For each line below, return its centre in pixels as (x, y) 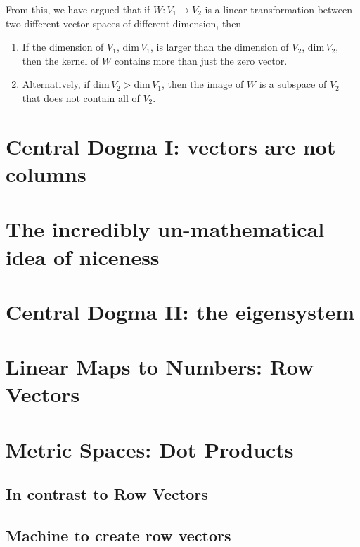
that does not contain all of (81, 97)
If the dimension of (63, 47)
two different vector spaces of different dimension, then (124, 23)
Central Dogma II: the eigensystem (180, 311)
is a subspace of (293, 84)
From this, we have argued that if (78, 9)
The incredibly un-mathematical (165, 229)
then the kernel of (60, 60)
